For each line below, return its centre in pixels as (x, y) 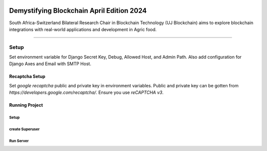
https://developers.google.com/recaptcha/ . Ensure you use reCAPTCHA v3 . (87, 93)
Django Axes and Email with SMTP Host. (50, 64)
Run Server (19, 141)
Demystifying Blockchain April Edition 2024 (78, 11)
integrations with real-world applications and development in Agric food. (83, 29)
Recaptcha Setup (27, 76)
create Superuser (24, 129)
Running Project (26, 105)
